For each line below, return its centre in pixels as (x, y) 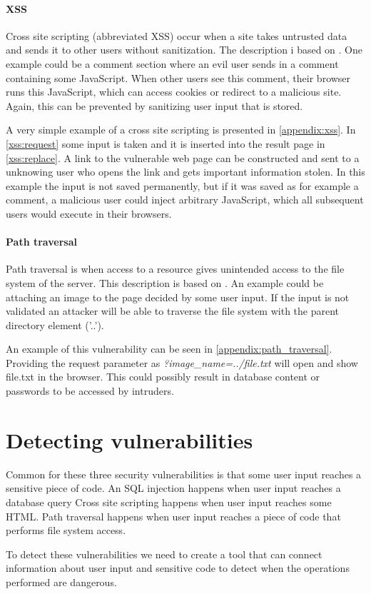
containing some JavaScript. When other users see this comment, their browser (178, 77)
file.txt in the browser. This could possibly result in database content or (163, 377)
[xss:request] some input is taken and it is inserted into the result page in (166, 143)
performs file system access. (66, 530)
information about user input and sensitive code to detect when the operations (178, 568)
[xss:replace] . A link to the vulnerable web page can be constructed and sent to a (183, 157)
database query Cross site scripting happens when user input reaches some (169, 502)
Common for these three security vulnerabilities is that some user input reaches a (184, 474)
